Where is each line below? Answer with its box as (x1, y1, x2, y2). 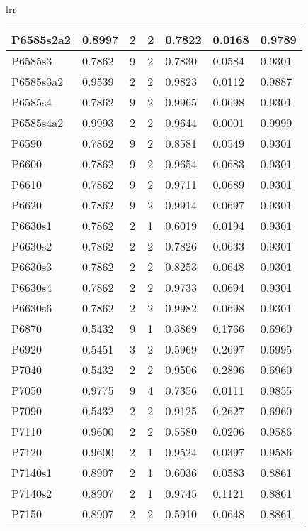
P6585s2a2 (11, 31, 71, 48)
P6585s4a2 (11, 114, 64, 131)
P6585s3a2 (11, 72, 64, 89)
